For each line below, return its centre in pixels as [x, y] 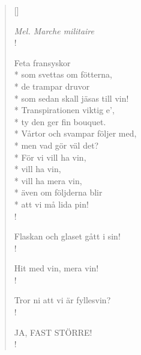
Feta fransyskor [42, 62]
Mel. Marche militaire [54, 30]
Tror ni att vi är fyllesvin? [62, 300]
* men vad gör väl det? [56, 145]
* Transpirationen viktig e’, [64, 110]
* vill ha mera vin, [48, 180]
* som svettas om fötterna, [63, 74]
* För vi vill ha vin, [50, 157]
